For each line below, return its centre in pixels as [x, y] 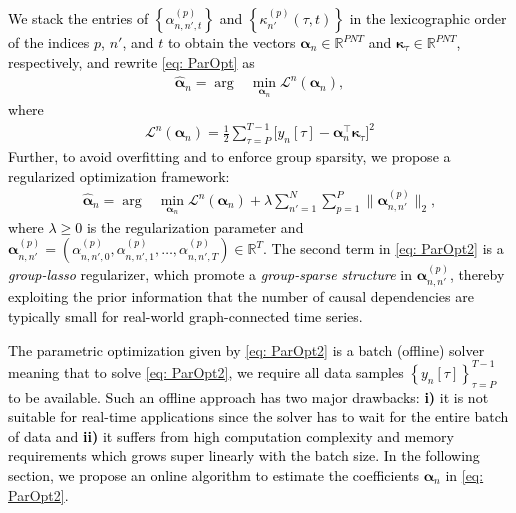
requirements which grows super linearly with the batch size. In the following [244, 455]
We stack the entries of [78, 18]
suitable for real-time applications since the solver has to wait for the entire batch [258, 416]
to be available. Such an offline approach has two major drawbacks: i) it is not [248, 396]
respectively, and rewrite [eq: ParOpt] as [131, 61]
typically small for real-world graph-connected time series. [185, 316]
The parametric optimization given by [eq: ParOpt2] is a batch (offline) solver [246, 349]
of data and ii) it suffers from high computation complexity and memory [231, 435]
